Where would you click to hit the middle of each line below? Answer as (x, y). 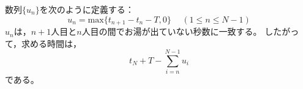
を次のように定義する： (87, 9)
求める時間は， (52, 43)
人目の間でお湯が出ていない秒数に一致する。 (172, 31)
